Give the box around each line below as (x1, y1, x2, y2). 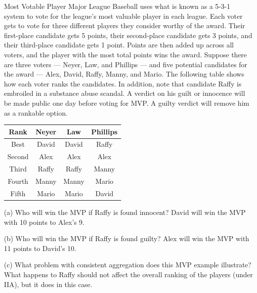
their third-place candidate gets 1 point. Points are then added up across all (4, 40, 234, 50)
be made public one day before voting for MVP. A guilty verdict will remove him (4, 97, 250, 108)
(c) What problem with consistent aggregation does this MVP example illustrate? (4, 259, 252, 270)
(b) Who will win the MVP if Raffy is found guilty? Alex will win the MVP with (4, 233, 250, 244)
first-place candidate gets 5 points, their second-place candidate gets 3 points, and (4, 30, 253, 40)
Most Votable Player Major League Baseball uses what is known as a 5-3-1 (4, 1, 230, 11)
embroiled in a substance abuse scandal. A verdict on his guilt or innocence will (4, 88, 245, 98)
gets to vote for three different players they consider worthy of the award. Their (4, 20, 245, 31)
